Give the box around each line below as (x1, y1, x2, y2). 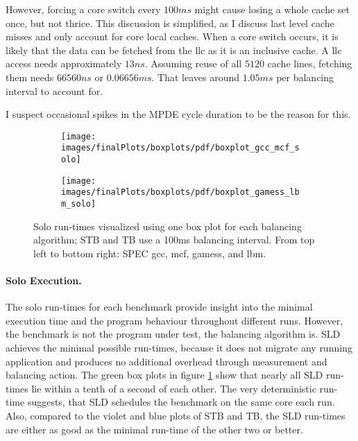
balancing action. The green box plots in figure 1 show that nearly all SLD (6, 367, 323, 382)
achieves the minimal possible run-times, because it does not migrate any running (6, 340, 352, 355)
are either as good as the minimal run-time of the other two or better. (6, 422, 303, 436)
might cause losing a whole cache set (194, 2, 350, 16)
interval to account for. (6, 83, 103, 98)
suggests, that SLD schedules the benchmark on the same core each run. (27, 395, 335, 409)
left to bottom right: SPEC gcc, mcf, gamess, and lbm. (33, 245, 266, 260)
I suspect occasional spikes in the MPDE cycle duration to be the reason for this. (6, 107, 351, 121)
